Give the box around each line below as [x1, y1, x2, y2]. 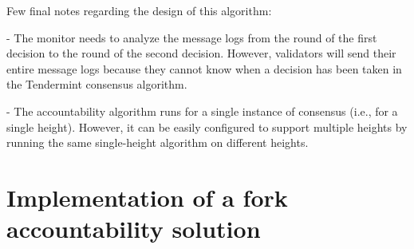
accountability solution [6, 212, 261, 245]
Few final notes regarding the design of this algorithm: [6, 2, 272, 18]
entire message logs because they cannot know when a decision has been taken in [6, 60, 402, 77]
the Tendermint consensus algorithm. [6, 76, 187, 93]
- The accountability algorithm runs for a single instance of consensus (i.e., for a [6, 102, 398, 119]
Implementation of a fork [6, 180, 288, 213]
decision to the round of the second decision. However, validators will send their [6, 45, 396, 61]
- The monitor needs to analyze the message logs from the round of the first [6, 29, 377, 45]
